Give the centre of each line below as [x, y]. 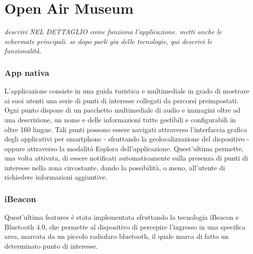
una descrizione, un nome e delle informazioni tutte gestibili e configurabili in [120, 119]
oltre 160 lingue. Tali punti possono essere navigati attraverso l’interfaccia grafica [126, 129]
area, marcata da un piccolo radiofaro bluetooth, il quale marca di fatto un [117, 236]
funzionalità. [23, 51]
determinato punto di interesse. [51, 246]
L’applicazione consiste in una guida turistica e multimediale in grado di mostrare [127, 91]
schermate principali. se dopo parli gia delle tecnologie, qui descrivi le [108, 41]
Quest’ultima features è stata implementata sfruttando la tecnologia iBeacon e [122, 217]
